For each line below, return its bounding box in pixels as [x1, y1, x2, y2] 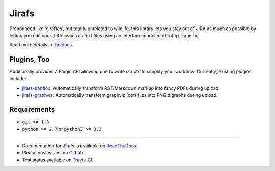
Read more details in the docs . [9, 42, 73, 48]
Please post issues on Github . [22, 150, 85, 156]
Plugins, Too [9, 55, 50, 64]
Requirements [9, 105, 56, 114]
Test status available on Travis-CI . [22, 157, 94, 163]
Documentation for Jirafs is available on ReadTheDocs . [22, 142, 137, 149]
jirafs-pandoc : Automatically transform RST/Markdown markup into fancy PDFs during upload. [22, 85, 220, 91]
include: [9, 75, 26, 81]
